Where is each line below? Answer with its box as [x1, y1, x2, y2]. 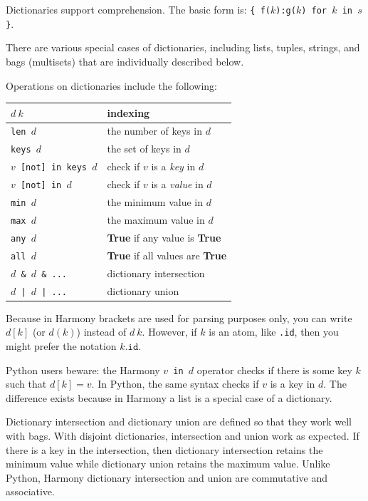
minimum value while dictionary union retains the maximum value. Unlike [6, 456, 330, 471]
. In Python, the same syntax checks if [91, 376, 259, 391]
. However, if [142, 324, 197, 339]
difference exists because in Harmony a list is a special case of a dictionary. [6, 390, 332, 405]
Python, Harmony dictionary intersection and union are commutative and [6, 470, 327, 485]
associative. [6, 484, 55, 499]
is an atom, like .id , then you [209, 324, 339, 339]
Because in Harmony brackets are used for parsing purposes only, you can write [6, 310, 352, 325]
